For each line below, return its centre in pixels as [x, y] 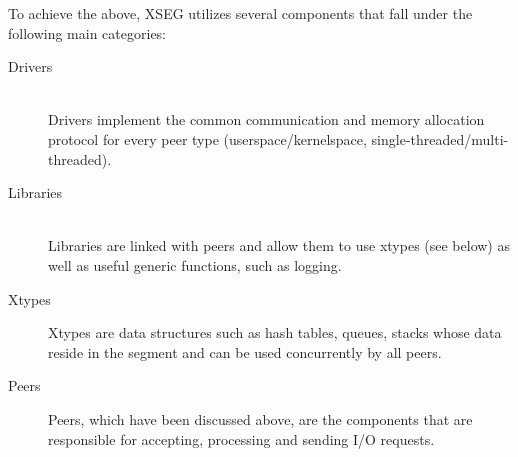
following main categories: [87, 32]
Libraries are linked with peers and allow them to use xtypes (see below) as [279, 245]
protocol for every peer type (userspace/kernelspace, [207, 138]
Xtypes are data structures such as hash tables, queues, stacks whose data [275, 332]
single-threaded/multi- [440, 138]
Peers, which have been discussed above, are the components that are [260, 418]
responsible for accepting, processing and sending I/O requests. [241, 438]
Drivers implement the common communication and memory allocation [266, 119]
